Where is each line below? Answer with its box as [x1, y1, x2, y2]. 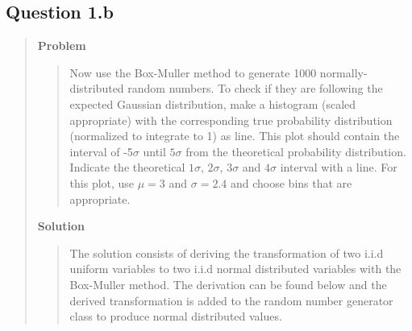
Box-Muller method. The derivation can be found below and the [69, 275, 387, 292]
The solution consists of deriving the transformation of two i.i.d [69, 244, 384, 261]
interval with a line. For [280, 159, 397, 176]
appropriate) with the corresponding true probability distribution [69, 111, 393, 128]
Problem [37, 37, 86, 54]
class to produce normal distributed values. [69, 308, 282, 325]
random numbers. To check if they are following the [127, 80, 383, 97]
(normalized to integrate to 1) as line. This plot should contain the [69, 127, 400, 144]
